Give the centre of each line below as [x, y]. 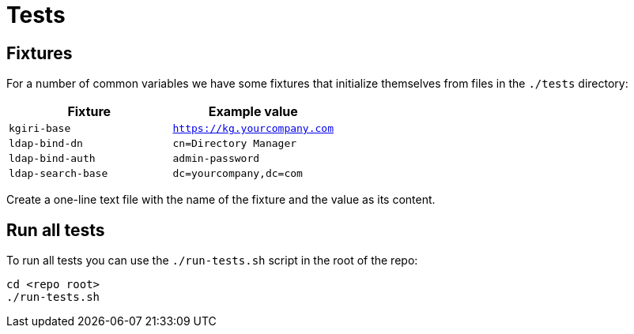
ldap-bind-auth [52, 159]
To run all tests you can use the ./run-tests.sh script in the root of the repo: [212, 261]
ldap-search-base [58, 174]
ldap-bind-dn [46, 144]
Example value [253, 112]
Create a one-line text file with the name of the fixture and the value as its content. [221, 200]
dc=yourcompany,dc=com [238, 174]
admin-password [216, 159]
